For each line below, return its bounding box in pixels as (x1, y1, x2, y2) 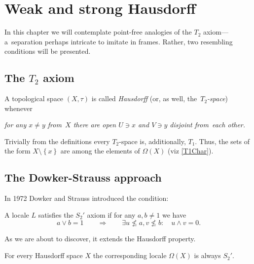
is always (194, 250, 221, 261)
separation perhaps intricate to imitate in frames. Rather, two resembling (11, 36, 233, 46)
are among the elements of (60, 146, 140, 156)
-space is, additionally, (119, 136, 186, 146)
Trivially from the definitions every (4, 136, 110, 146)
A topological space (4, 93, 64, 104)
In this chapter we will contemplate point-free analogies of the (4, 27, 192, 37)
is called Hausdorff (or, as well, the (91, 93, 197, 104)
